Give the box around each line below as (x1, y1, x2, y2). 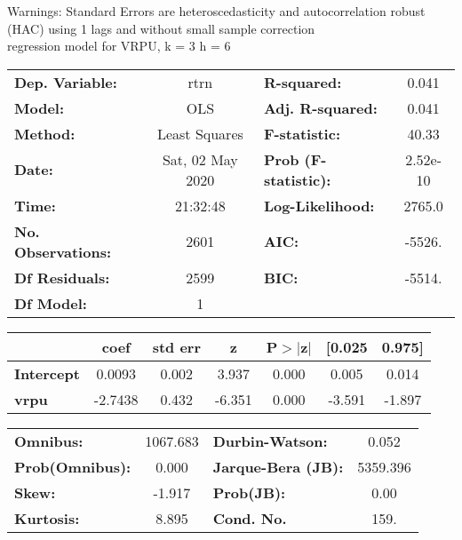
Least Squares (156, 123, 243, 144)
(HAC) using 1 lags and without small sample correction (7, 19, 315, 37)
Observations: (14, 241, 112, 262)
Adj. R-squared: (263, 97, 378, 118)
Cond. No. (212, 507, 287, 528)
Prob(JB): (212, 481, 286, 503)
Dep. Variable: (14, 71, 117, 92)
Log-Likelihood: (263, 195, 375, 216)
